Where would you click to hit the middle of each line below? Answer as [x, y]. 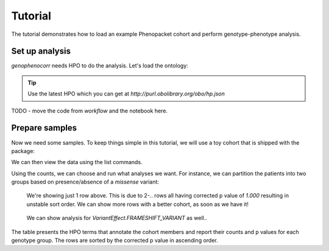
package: [23, 151]
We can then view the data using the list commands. [77, 162]
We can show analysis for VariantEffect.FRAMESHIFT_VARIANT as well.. [117, 218]
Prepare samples [44, 128]
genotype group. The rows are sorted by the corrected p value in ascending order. [115, 241]
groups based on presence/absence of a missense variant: [85, 182]
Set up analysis [41, 51]
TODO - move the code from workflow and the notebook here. [89, 111]
